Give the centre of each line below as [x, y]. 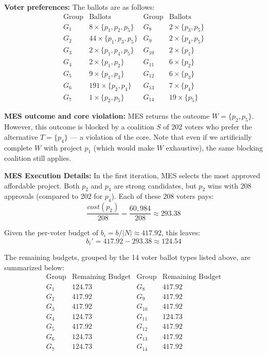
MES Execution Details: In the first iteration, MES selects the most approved [132, 175]
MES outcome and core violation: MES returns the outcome [107, 116]
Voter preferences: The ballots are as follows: [79, 7]
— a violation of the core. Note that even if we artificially [161, 136]
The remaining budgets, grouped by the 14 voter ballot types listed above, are [127, 257]
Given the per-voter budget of [51, 232]
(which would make [124, 147]
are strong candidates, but [155, 185]
